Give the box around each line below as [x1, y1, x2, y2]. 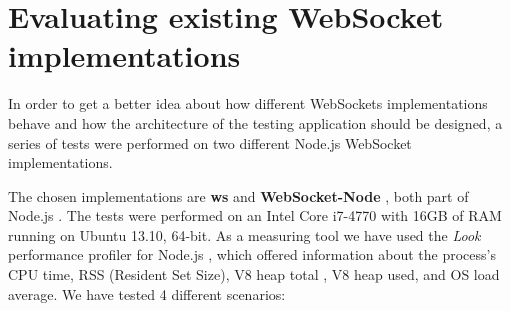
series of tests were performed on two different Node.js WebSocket [8, 132, 412, 153]
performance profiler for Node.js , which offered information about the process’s [8, 244, 496, 265]
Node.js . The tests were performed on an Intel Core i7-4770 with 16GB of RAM [8, 205, 502, 226]
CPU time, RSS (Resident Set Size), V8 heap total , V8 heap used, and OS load [8, 264, 500, 285]
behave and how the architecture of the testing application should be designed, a [8, 112, 503, 133]
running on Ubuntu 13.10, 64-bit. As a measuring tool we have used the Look [8, 224, 481, 245]
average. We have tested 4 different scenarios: [8, 283, 286, 304]
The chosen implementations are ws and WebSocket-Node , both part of [8, 185, 469, 206]
